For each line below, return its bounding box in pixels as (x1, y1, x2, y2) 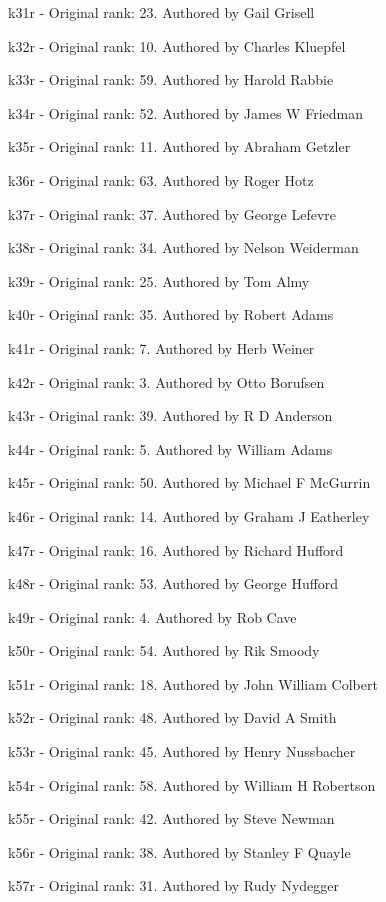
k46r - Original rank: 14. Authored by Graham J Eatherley (8, 505, 370, 526)
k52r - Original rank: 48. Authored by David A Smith (8, 707, 337, 728)
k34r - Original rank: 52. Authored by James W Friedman (8, 102, 363, 123)
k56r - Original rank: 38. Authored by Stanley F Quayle (8, 841, 351, 862)
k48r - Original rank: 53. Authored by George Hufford (8, 573, 339, 594)
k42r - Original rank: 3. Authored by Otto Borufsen (8, 371, 325, 392)
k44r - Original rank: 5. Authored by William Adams (8, 438, 333, 459)
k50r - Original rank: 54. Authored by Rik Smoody (8, 640, 320, 661)
